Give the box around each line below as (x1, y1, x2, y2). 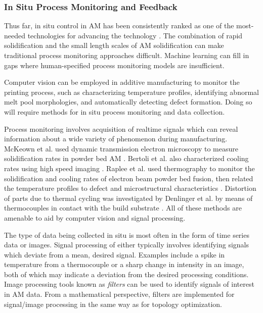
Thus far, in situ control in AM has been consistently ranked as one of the (4, 20, 234, 31)
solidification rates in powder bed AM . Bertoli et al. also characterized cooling (4, 153, 249, 164)
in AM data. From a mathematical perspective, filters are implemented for (4, 289, 235, 299)
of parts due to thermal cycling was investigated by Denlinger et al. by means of (4, 192, 253, 203)
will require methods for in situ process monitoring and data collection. (4, 106, 225, 117)
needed (4, 30, 25, 40)
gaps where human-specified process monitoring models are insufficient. (4, 60, 225, 70)
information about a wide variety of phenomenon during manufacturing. (4, 133, 228, 144)
